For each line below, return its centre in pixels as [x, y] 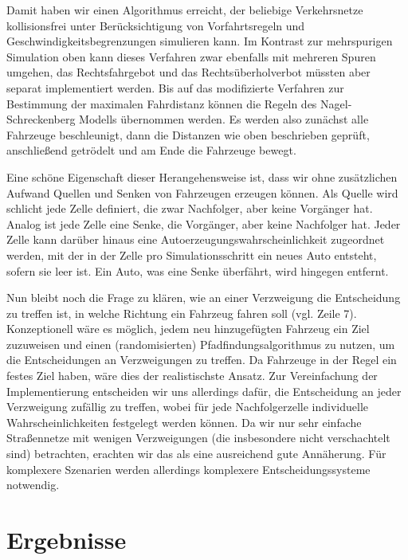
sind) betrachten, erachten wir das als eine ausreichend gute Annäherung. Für [196, 454]
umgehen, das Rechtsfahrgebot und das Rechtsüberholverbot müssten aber [188, 72]
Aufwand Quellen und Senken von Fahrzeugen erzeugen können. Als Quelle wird [202, 192]
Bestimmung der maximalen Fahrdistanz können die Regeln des [162, 103]
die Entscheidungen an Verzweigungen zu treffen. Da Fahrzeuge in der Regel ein [202, 360]
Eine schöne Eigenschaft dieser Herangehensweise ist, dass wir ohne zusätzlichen [202, 176]
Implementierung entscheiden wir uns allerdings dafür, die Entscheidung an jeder [204, 391]
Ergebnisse [67, 539]
